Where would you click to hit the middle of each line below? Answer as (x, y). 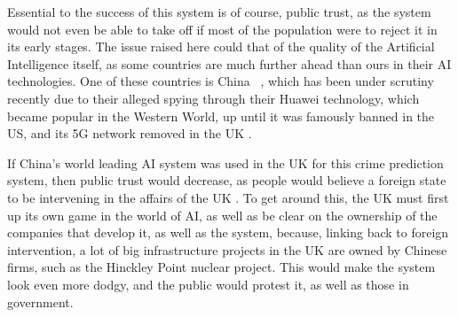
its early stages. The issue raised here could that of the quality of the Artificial (221, 46)
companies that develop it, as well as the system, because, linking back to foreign (228, 232)
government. (40, 302)
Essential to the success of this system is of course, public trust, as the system (219, 12)
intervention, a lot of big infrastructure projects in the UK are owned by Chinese (227, 249)
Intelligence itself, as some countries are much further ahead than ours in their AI (229, 63)
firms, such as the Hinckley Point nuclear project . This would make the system (221, 267)
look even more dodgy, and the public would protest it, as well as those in (208, 284)
